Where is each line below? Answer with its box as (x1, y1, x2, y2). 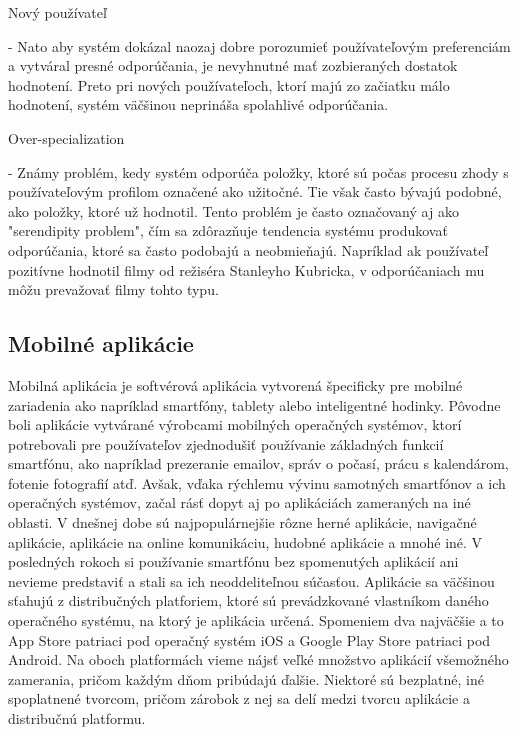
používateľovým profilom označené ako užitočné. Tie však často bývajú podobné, (8, 181, 502, 202)
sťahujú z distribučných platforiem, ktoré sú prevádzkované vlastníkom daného (8, 590, 489, 611)
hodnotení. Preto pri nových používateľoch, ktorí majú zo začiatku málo (8, 74, 450, 95)
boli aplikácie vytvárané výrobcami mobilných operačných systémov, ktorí (8, 414, 462, 435)
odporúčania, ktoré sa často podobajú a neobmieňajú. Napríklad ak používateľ (8, 239, 489, 260)
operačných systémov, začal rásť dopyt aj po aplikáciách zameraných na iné (8, 492, 471, 513)
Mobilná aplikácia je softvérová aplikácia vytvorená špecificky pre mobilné (8, 374, 463, 395)
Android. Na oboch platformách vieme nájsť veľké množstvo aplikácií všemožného (8, 649, 509, 670)
